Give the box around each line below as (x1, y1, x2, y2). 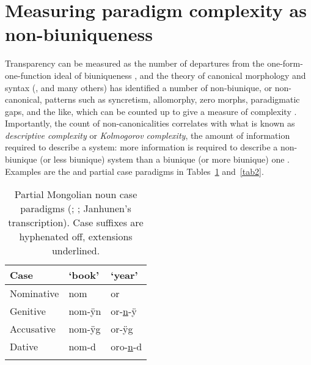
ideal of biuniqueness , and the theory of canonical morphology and (54, 68, 306, 81)
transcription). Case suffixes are (8, 215, 144, 230)
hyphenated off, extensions (19, 229, 133, 244)
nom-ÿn (68, 304, 101, 319)
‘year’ (111, 268, 138, 282)
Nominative (10, 286, 59, 301)
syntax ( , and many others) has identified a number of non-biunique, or (5, 81, 273, 94)
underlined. (51, 243, 100, 258)
